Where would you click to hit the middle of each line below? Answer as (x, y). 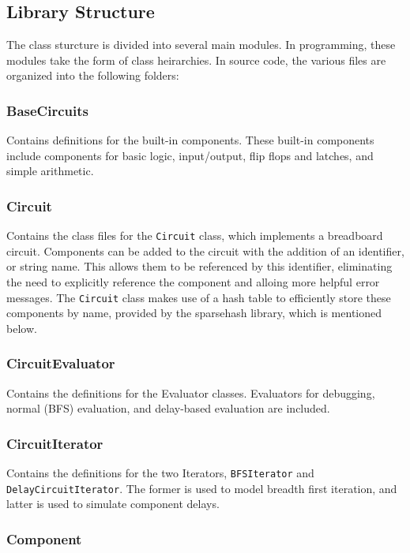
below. (22, 328)
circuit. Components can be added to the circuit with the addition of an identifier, (205, 250)
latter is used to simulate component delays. (113, 504)
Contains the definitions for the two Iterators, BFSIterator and (160, 473)
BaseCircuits (47, 110)
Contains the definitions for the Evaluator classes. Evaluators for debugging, (191, 392)
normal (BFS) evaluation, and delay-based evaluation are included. (168, 408)
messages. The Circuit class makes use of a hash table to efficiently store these (199, 297)
